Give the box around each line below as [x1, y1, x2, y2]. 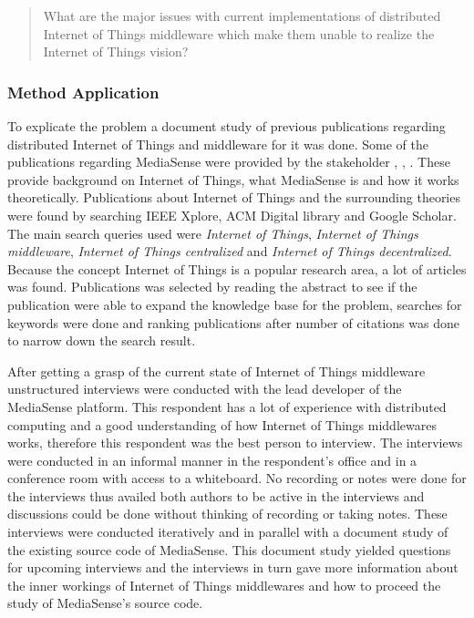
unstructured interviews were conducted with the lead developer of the [7, 379, 402, 398]
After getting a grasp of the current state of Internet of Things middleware [7, 361, 426, 380]
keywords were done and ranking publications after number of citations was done [7, 313, 459, 332]
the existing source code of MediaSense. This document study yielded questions [7, 540, 451, 559]
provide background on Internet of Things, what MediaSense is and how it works [7, 170, 459, 189]
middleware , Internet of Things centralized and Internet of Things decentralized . [7, 242, 452, 261]
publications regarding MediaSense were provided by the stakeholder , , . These [7, 152, 450, 171]
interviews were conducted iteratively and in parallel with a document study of [7, 522, 448, 541]
